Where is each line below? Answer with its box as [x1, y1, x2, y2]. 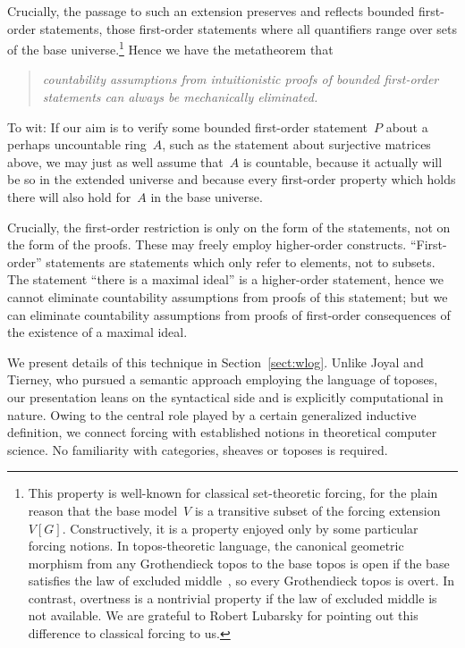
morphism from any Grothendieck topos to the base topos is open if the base [28, 553, 450, 572]
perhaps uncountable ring [7, 135, 147, 154]
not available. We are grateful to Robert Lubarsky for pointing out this [28, 606, 418, 625]
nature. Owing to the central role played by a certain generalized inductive [7, 405, 417, 424]
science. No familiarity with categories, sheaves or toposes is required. [7, 440, 388, 459]
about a [385, 117, 428, 136]
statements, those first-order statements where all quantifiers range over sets [39, 19, 458, 38]
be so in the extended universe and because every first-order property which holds [7, 170, 456, 189]
